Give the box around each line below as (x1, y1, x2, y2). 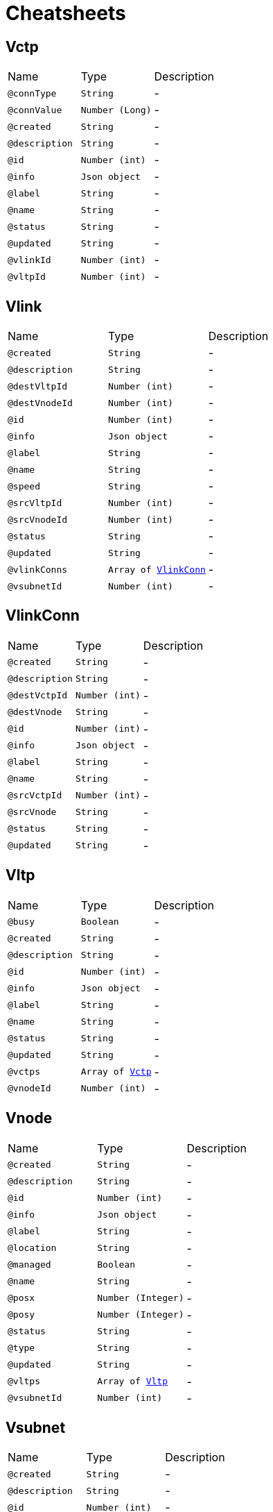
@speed (8, 480, 40, 492)
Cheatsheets (6, 1, 126, 25)
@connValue (8, 104, 62, 115)
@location (8, 1243, 57, 1254)
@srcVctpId (8, 790, 62, 801)
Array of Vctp (80, 1066, 152, 1077)
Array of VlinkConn (107, 564, 206, 575)
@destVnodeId (8, 397, 73, 408)
